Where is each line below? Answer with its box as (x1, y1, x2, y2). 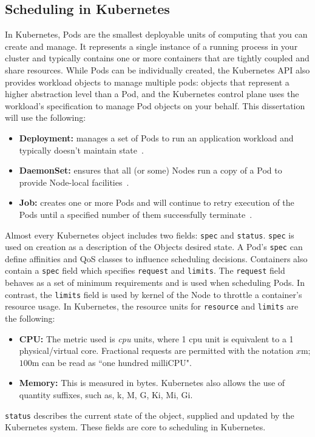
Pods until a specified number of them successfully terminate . (19, 208, 252, 220)
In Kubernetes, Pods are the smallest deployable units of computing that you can (5, 28, 308, 41)
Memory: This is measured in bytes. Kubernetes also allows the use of (19, 376, 285, 389)
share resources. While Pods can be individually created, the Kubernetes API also (5, 63, 310, 76)
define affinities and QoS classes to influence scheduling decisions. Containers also (5, 252, 308, 265)
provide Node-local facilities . (19, 175, 129, 188)
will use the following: (5, 111, 86, 124)
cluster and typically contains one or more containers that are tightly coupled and (5, 52, 310, 64)
